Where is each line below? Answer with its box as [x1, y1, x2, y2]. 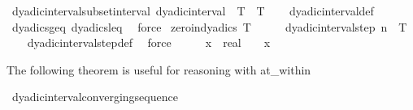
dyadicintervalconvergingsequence [11, 88, 178, 105]
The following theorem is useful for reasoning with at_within [7, 61, 311, 78]
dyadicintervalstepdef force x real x [27, 34, 271, 51]
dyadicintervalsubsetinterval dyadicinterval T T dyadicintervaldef [11, 2, 374, 19]
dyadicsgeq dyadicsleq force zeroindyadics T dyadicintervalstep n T [11, 18, 407, 35]
